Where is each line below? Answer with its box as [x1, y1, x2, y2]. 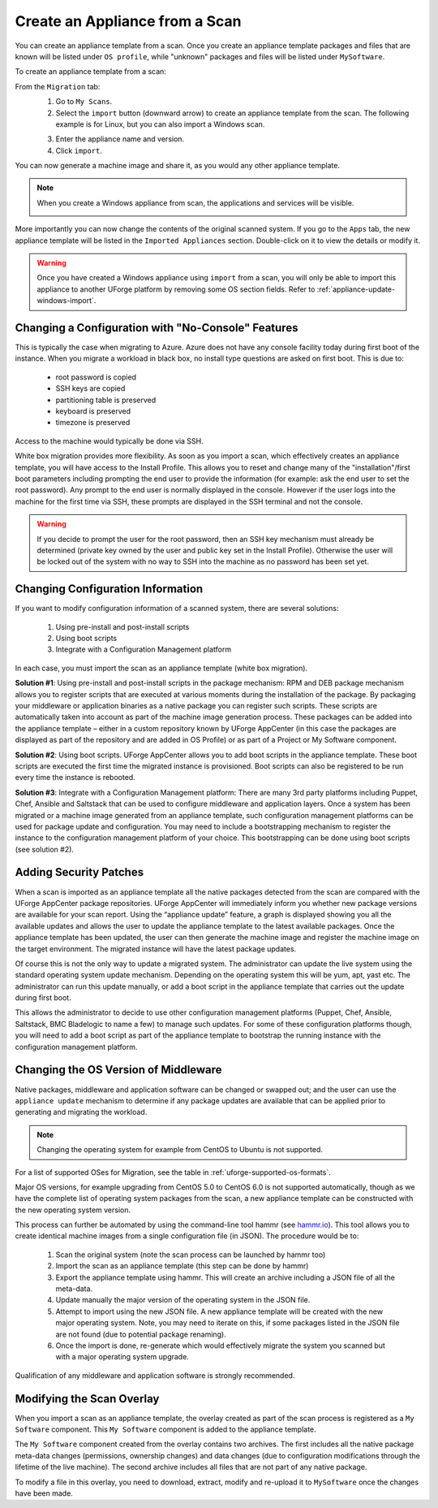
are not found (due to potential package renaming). [55, 1329, 226, 1339]
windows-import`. [36, 296, 97, 305]
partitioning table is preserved [55, 395, 157, 405]
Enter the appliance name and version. [55, 134, 185, 144]
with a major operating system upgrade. [55, 1352, 190, 1362]
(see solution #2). [15, 844, 75, 854]
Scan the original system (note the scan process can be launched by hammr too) [55, 1250, 326, 1259]
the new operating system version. [15, 1205, 131, 1215]
